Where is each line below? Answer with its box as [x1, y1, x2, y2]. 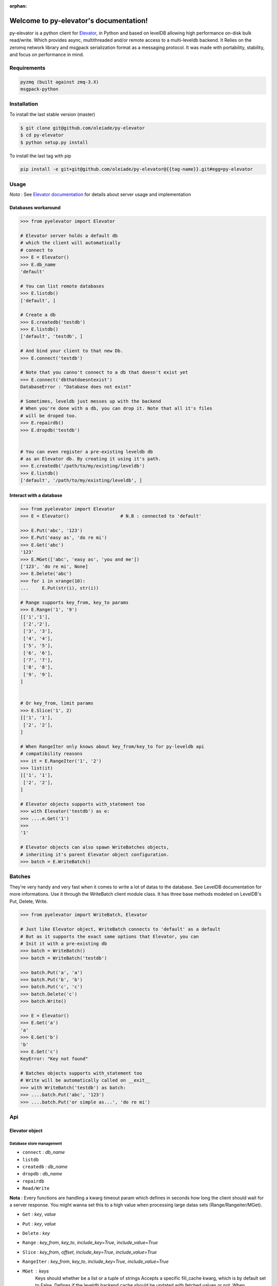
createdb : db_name [22, 1163, 68, 1170]
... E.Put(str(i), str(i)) [20, 585, 100, 591]
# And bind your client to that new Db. [20, 348, 123, 354]
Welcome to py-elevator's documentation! [9, 16, 148, 25]
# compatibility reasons [20, 751, 83, 757]
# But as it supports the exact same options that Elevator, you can [20, 934, 199, 939]
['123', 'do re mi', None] [20, 563, 88, 569]
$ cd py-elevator [20, 132, 64, 138]
